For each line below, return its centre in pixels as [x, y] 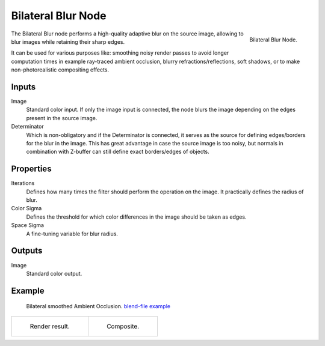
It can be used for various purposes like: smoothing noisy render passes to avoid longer [120, 53]
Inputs [23, 87]
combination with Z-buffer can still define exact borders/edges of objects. [118, 152]
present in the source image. [62, 118]
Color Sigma [26, 208]
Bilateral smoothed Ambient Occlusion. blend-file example [98, 306]
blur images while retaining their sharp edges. [68, 41]
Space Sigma [28, 225]
